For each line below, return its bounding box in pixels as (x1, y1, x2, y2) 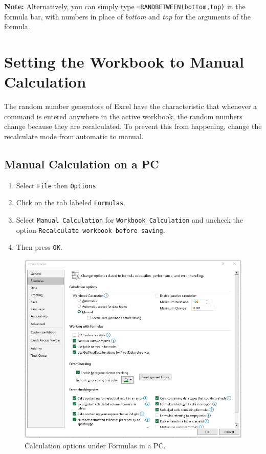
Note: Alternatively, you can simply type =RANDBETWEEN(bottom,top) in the (4, 1, 246, 11)
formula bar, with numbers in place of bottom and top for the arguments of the (4, 11, 251, 21)
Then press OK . (16, 242, 62, 252)
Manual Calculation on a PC (4, 156, 159, 171)
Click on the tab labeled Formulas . (16, 197, 126, 208)
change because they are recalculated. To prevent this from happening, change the (4, 121, 262, 132)
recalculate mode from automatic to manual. (4, 131, 144, 141)
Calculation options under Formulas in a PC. (25, 440, 166, 450)
